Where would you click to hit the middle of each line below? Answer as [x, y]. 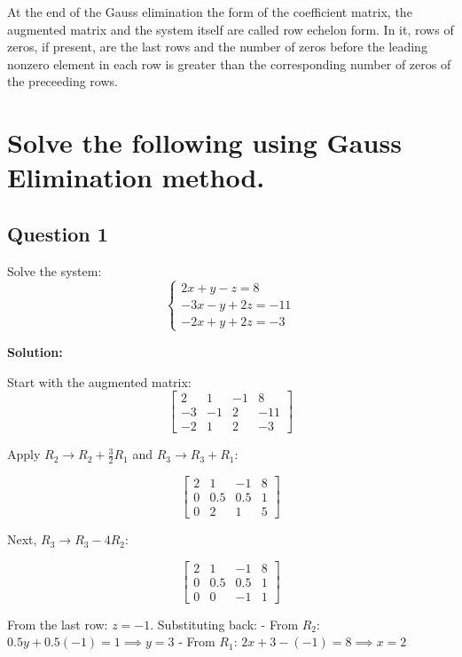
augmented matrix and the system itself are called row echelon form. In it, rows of [231, 29]
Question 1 [58, 233]
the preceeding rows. [63, 81]
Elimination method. [136, 177]
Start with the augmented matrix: [99, 381]
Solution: [35, 351]
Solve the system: [55, 270]
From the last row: [58, 624]
